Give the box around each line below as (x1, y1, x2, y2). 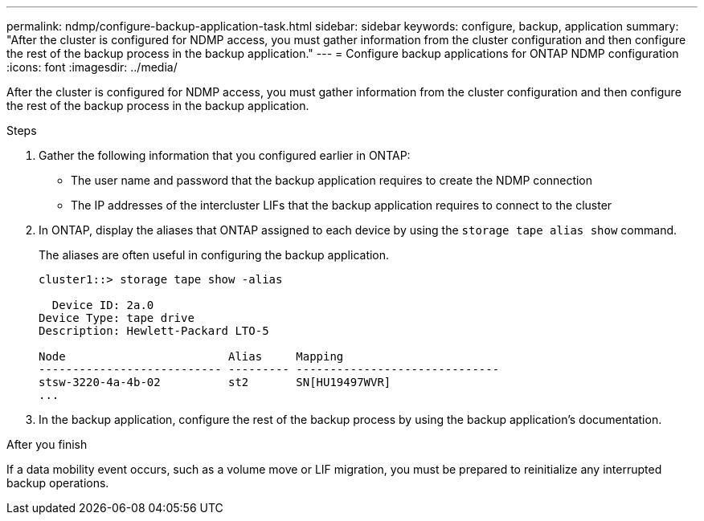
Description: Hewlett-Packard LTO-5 (39, 324, 269, 337)
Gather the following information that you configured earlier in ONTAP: (39, 149, 411, 162)
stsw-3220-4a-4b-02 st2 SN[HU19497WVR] (39, 376, 391, 389)
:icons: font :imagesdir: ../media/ (6, 60, 178, 74)
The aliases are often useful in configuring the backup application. (39, 248, 390, 262)
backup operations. (6, 476, 109, 490)
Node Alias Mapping (39, 350, 344, 363)
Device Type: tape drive (39, 311, 194, 324)
